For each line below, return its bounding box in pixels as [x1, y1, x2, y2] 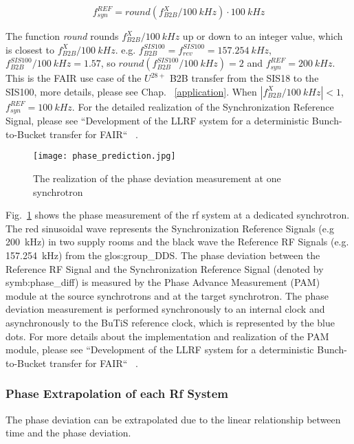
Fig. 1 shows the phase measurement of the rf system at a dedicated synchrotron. [5, 208, 350, 222]
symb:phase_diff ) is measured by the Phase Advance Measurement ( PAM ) [5, 275, 320, 289]
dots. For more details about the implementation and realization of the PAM [5, 329, 329, 343]
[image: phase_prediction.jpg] [33, 151, 176, 162]
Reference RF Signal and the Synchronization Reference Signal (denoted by [5, 261, 324, 276]
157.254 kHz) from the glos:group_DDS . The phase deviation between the [5, 248, 320, 263]
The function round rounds [5, 29, 119, 43]
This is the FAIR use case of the [5, 71, 142, 85]
